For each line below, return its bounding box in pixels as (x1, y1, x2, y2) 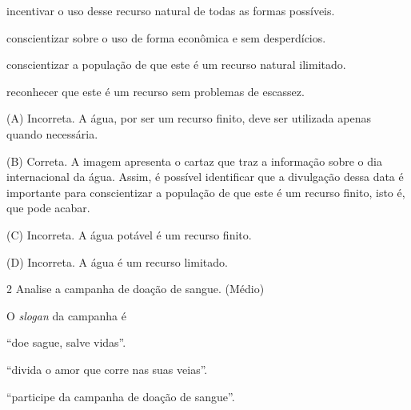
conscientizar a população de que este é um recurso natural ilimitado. (6, 56, 346, 73)
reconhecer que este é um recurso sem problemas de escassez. (6, 82, 305, 99)
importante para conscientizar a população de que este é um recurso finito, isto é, (6, 183, 405, 200)
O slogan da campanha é (6, 307, 126, 324)
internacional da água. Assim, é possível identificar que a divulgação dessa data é (6, 168, 404, 185)
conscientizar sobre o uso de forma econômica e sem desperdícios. (6, 29, 326, 46)
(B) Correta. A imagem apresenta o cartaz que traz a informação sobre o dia (6, 152, 382, 169)
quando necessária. (6, 125, 98, 142)
